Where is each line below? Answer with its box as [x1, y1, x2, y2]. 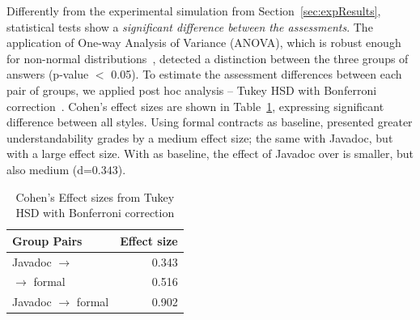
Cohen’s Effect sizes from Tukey [15, 188, 175, 205]
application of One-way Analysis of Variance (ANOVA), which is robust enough [6, 34, 401, 51]
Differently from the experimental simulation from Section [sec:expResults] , [6, 2, 381, 19]
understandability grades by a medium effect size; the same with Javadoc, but [6, 129, 393, 146]
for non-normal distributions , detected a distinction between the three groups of [6, 49, 409, 66]
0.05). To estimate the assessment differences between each [111, 66, 402, 83]
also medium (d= [6, 160, 92, 177]
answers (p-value [6, 66, 89, 83]
